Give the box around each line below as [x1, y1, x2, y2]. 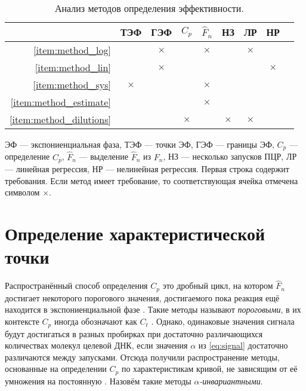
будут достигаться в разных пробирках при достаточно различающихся [5, 327, 263, 340]
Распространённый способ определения [5, 279, 148, 292]
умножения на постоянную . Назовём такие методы [5, 374, 191, 387]
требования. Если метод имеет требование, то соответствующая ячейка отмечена [5, 174, 298, 187]
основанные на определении [5, 362, 107, 375]
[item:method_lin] [35, 60, 111, 74]
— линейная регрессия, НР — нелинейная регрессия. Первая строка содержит [5, 163, 289, 175]
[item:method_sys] [33, 78, 111, 91]
